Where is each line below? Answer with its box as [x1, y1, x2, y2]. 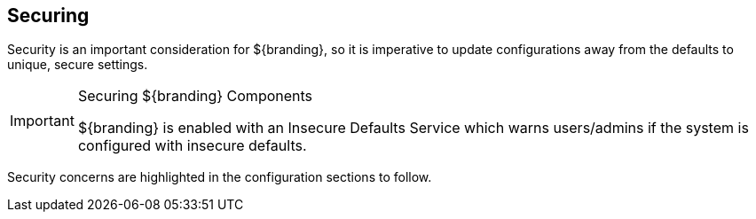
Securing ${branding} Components [77, 87, 313, 106]
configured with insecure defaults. [77, 137, 307, 155]
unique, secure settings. [7, 57, 148, 73]
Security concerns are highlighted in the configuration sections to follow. [7, 169, 432, 185]
